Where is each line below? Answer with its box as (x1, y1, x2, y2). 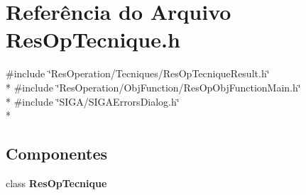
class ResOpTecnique (6, 175, 107, 190)
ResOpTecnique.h (6, 25, 180, 54)
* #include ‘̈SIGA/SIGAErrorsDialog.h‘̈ (6, 94, 180, 108)
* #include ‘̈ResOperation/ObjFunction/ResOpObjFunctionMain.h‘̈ (6, 79, 301, 94)
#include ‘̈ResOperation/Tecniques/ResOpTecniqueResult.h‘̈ (6, 66, 270, 81)
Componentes (6, 143, 108, 165)
